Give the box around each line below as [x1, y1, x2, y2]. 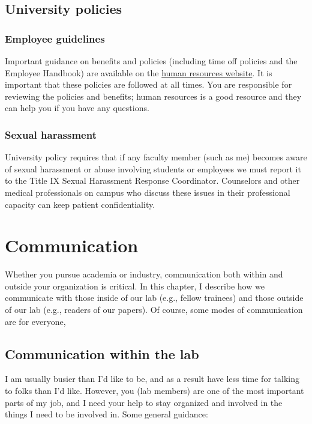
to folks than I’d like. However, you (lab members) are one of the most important [5, 384, 304, 397]
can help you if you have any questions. [5, 101, 149, 114]
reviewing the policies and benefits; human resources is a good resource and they [5, 89, 302, 102]
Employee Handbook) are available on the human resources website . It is [5, 66, 272, 79]
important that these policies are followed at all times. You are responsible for [5, 78, 292, 91]
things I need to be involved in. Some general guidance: [5, 408, 208, 420]
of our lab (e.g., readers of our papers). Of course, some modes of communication [5, 303, 303, 316]
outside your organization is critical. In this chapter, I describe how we [5, 279, 265, 292]
